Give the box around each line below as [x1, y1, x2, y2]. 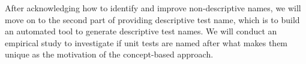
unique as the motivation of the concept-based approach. [5, 48, 214, 60]
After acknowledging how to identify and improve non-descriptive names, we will [5, 2, 301, 14]
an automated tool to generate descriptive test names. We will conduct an [5, 25, 277, 37]
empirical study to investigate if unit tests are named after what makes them [5, 36, 288, 49]
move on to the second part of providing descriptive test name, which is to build [5, 13, 300, 25]
